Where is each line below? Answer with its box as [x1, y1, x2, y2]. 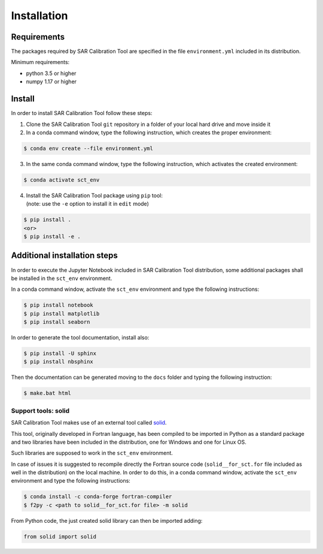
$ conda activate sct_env [23, 176, 100, 183]
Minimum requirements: [11, 59, 70, 66]
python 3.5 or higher [26, 70, 77, 77]
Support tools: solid [11, 407, 70, 415]
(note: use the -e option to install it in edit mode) [26, 200, 149, 207]
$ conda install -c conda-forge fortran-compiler [23, 493, 172, 500]
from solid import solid [23, 533, 97, 540]
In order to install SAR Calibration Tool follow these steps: [11, 110, 153, 117]
